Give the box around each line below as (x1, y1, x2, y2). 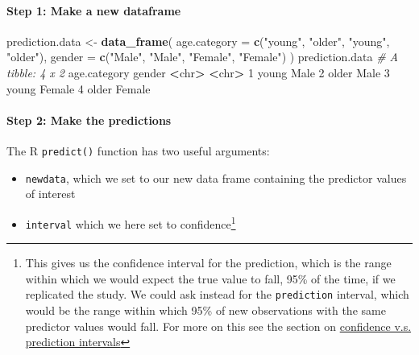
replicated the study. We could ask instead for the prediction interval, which (25, 286, 409, 303)
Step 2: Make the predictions (6, 111, 172, 128)
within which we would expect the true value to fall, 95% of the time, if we (25, 270, 396, 287)
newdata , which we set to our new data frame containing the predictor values (25, 169, 407, 186)
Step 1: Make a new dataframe (6, 2, 181, 19)
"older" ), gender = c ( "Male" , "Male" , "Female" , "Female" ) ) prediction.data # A (6, 48, 399, 65)
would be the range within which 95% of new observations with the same (25, 302, 386, 319)
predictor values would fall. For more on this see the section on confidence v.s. (25, 317, 412, 334)
